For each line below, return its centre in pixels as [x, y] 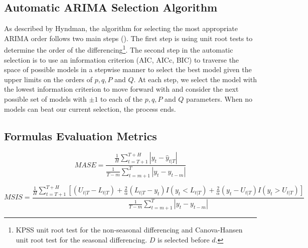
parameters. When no [219, 99]
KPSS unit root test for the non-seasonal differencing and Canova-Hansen [129, 230]
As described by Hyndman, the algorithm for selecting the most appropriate [121, 28]
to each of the [122, 99]
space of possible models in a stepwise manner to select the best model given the [128, 69]
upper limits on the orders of [48, 79]
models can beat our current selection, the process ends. [90, 108]
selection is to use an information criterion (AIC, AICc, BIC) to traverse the [122, 59]
